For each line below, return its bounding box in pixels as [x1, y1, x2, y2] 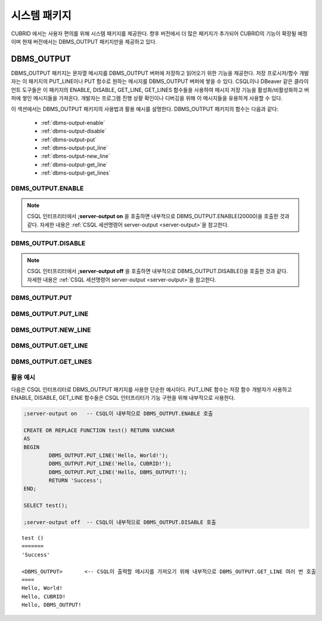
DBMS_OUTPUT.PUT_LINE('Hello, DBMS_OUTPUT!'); [48, 469, 187, 475]
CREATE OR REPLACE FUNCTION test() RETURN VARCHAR [23, 427, 175, 433]
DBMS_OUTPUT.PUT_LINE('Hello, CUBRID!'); [48, 460, 172, 467]
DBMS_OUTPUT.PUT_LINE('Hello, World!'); [48, 452, 169, 458]
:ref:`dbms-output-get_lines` [41, 169, 111, 176]
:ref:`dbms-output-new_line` [41, 152, 110, 160]
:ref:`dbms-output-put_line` [41, 144, 109, 151]
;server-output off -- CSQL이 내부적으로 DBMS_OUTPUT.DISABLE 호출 [23, 519, 216, 526]
